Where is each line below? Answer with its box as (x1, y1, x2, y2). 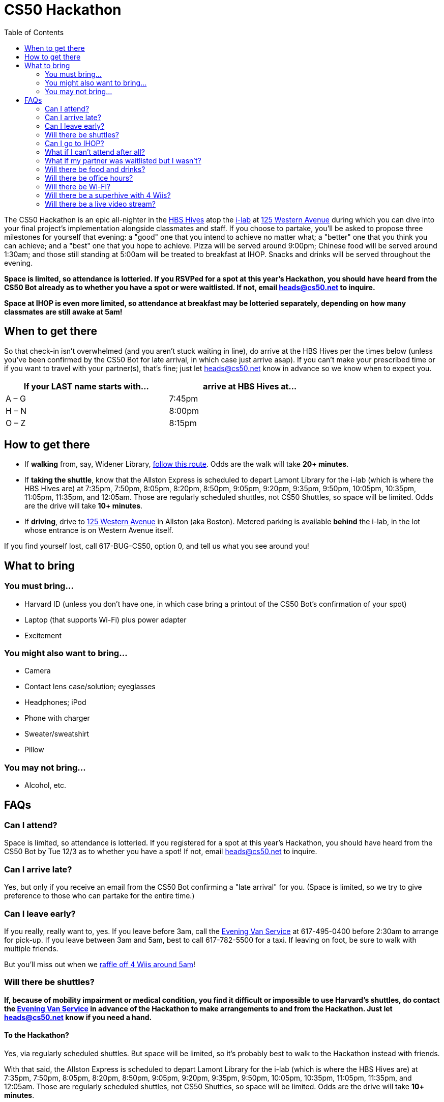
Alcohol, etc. (24, 781, 67, 790)
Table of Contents (4, 27, 64, 37)
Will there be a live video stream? (45, 199, 156, 208)
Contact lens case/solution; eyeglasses (24, 682, 156, 691)
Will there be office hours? (45, 173, 133, 182)
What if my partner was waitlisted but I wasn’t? (45, 156, 201, 165)
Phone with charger (24, 714, 90, 723)
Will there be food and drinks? (45, 164, 145, 174)
